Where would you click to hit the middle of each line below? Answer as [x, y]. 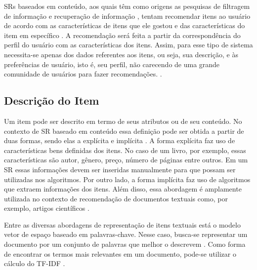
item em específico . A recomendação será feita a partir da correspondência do [122, 35]
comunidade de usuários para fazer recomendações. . [83, 74]
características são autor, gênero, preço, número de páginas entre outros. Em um [126, 160]
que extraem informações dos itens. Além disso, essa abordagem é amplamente [123, 189]
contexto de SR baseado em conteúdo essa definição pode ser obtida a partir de [124, 131]
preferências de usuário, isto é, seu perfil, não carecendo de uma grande [112, 64]
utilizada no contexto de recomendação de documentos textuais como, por [116, 198]
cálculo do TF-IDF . [35, 263]
